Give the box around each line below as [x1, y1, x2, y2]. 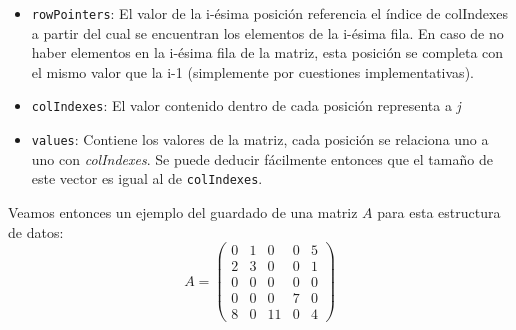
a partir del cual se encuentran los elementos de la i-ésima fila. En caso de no [31, 22, 504, 43]
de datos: [8, 221, 64, 242]
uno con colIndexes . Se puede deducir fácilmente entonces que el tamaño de [31, 148, 493, 169]
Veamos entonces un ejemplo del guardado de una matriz [8, 202, 358, 222]
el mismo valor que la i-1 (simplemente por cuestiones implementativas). [31, 61, 474, 82]
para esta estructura [377, 202, 501, 222]
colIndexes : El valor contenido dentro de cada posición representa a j [31, 95, 461, 116]
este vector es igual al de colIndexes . [31, 168, 263, 189]
